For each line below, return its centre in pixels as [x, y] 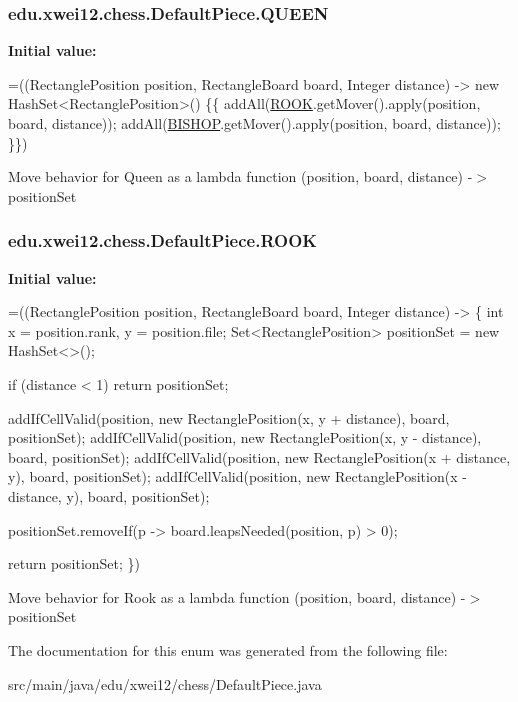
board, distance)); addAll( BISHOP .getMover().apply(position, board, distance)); [254, 123]
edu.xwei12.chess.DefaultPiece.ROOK [163, 240]
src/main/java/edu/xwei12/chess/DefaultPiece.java [165, 683]
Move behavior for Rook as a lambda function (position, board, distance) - [237, 596]
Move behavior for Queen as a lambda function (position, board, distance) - [240, 176]
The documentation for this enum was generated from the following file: [228, 649]
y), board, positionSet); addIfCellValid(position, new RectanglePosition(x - [237, 476]
